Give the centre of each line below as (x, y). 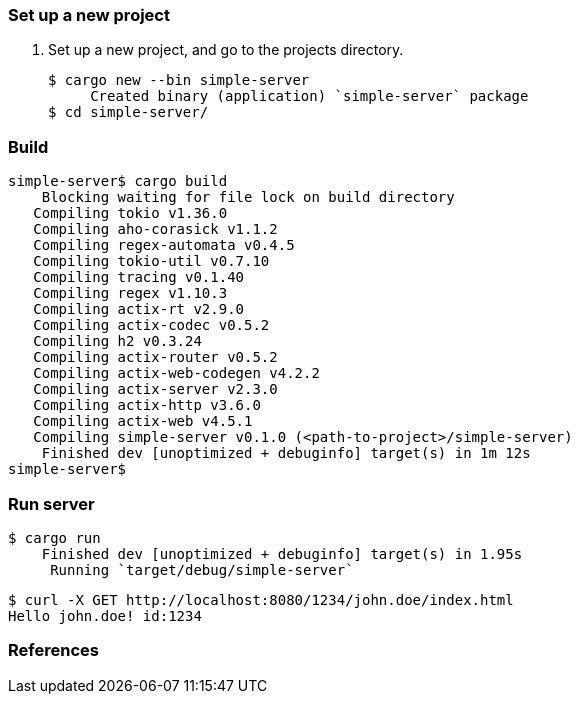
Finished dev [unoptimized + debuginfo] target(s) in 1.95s (282, 553)
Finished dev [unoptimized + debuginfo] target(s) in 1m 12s (286, 453)
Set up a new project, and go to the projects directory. (226, 50)
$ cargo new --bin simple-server (179, 80)
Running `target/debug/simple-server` (202, 569)
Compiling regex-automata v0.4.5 (164, 245)
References (53, 650)
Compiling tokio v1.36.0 (130, 213)
